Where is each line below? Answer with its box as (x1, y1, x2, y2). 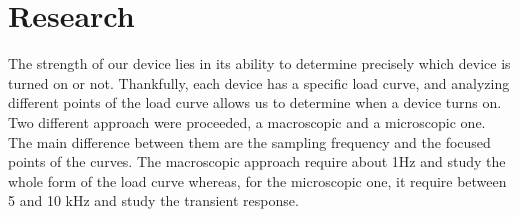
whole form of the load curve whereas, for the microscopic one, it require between (8, 170, 507, 191)
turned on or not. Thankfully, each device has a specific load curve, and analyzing (8, 72, 510, 93)
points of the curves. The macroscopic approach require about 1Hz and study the (8, 151, 506, 172)
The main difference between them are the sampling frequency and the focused (8, 131, 491, 152)
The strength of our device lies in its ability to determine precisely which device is (8, 53, 511, 74)
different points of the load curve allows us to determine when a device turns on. (8, 92, 502, 113)
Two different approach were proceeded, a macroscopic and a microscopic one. (8, 111, 486, 132)
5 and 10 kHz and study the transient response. (8, 190, 299, 211)
